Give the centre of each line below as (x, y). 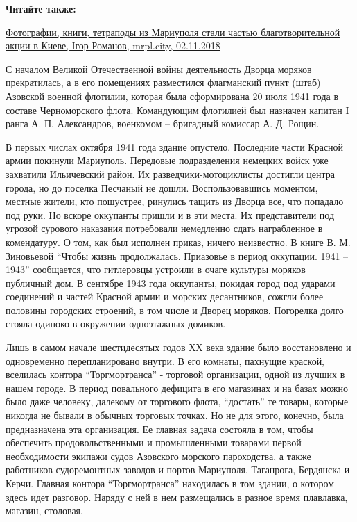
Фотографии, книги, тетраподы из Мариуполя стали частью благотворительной (173, 32)
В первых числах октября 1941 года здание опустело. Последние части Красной (175, 146)
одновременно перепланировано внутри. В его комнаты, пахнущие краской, (165, 360)
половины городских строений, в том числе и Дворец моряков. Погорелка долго (175, 310)
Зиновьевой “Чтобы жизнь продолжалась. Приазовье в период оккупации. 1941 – (177, 255)
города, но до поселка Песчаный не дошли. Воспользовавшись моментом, (162, 187)
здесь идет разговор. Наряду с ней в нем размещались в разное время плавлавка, (177, 497)
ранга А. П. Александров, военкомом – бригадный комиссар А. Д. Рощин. (163, 123)
